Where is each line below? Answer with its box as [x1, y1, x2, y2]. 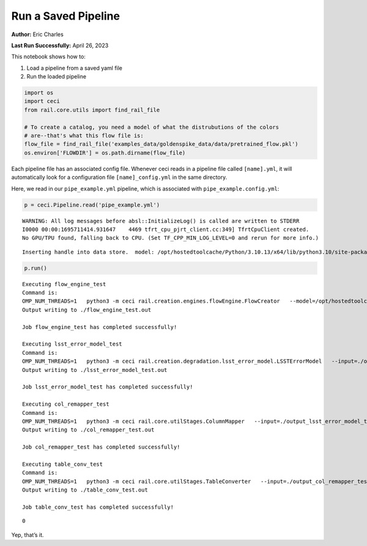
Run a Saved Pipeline [11, 9, 120, 23]
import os [24, 89, 54, 96]
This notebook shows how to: [11, 53, 86, 61]
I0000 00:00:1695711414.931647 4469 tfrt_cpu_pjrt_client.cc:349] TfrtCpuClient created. [22, 226, 310, 233]
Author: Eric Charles [11, 31, 64, 38]
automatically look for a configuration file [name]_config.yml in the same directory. [11, 173, 228, 181]
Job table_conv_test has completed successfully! [22, 503, 174, 510]
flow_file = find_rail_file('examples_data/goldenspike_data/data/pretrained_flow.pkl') [24, 141, 299, 148]
